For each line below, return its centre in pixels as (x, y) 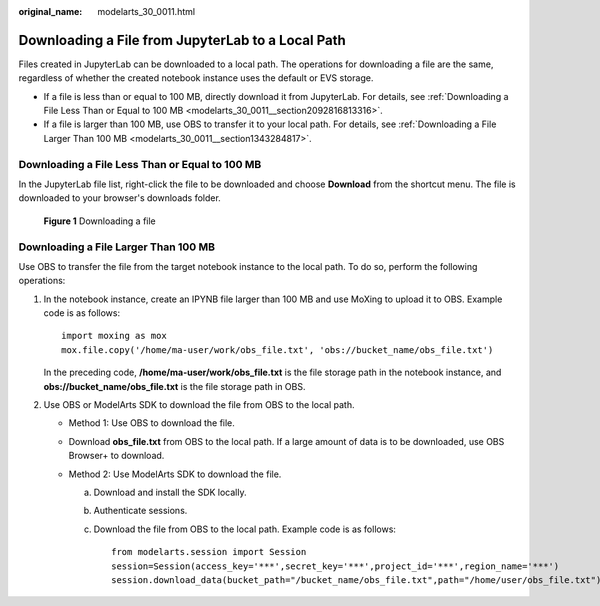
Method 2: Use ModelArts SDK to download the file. (175, 474)
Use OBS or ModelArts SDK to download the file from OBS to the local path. (199, 405)
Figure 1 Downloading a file (100, 221)
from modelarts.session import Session (209, 552)
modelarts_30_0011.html (146, 11)
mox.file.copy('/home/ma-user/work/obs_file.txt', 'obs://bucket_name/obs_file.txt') (277, 349)
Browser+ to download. (116, 456)
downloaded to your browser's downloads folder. (120, 198)
